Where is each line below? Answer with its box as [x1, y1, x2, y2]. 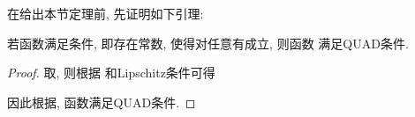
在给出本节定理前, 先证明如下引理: [7, 4, 204, 22]
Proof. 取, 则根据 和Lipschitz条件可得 [7, 63, 215, 82]
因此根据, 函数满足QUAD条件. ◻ [7, 92, 196, 111]
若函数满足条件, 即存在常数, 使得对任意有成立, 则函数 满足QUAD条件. [7, 33, 409, 52]
